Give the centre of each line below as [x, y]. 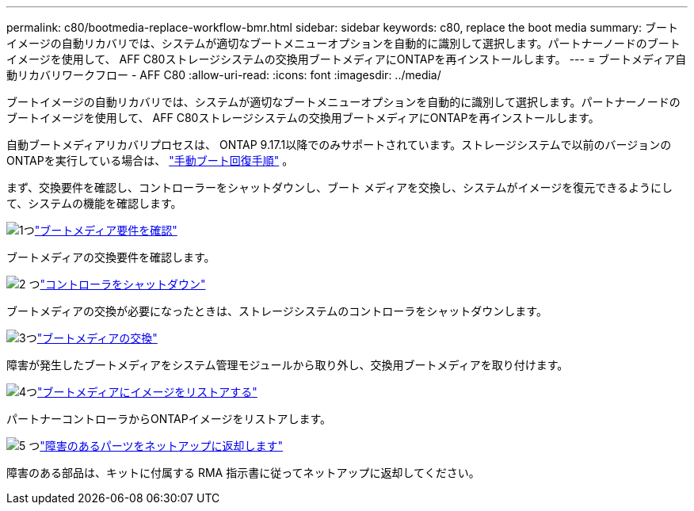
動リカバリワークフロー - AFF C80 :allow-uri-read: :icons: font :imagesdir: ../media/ [224, 75]
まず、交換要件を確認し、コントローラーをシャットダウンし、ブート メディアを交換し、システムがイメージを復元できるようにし [339, 187]
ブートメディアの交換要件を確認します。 [111, 257]
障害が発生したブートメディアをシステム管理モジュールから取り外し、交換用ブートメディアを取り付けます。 [288, 365]
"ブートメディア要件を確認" [106, 230]
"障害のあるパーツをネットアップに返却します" [162, 446]
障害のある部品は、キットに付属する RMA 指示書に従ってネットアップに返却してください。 [243, 473]
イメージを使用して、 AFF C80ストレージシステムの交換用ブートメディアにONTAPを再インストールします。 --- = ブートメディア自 [347, 59]
